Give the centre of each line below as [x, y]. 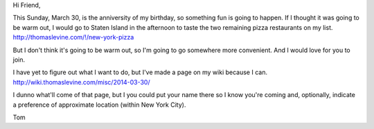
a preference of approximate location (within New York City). [99, 105]
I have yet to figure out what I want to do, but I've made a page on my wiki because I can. [140, 72]
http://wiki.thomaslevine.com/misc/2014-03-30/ [81, 82]
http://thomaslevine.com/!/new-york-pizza [73, 37]
